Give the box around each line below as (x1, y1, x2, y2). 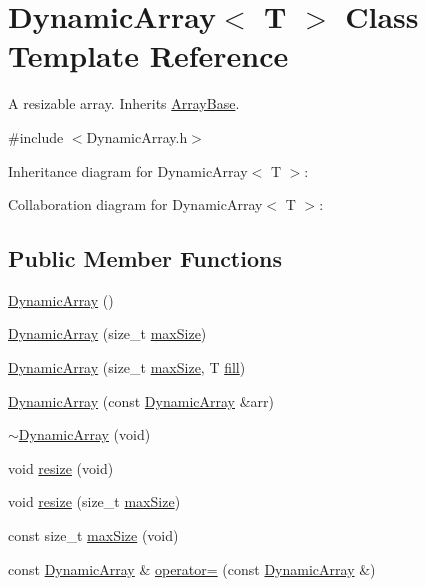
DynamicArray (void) (18, 424, 151, 445)
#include (8, 126, 64, 147)
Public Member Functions (8, 243, 282, 274)
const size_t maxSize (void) (8, 525, 179, 546)
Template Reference (8, 35, 289, 76)
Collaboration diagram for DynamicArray (8, 194, 263, 215)
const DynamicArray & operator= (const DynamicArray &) (8, 558, 376, 579)
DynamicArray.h (86, 126, 188, 147)
